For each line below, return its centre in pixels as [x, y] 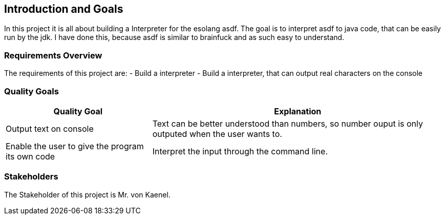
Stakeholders [31, 177]
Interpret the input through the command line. [240, 151]
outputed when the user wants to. [217, 134]
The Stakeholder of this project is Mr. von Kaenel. [87, 194]
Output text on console [50, 128]
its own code [30, 156]
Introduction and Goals [64, 9]
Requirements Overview [53, 55]
